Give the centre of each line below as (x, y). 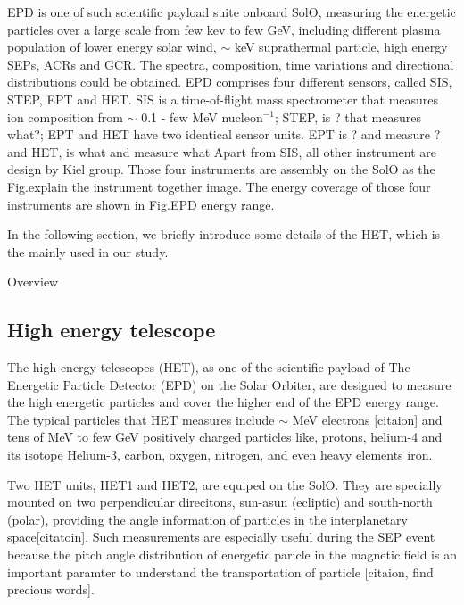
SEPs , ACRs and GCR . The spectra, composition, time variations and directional (231, 64)
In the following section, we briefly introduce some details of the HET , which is (224, 234)
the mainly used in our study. (88, 251)
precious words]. (51, 589)
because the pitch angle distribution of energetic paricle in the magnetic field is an (232, 555)
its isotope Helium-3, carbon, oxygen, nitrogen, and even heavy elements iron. (220, 455)
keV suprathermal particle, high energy (341, 47)
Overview (33, 282)
